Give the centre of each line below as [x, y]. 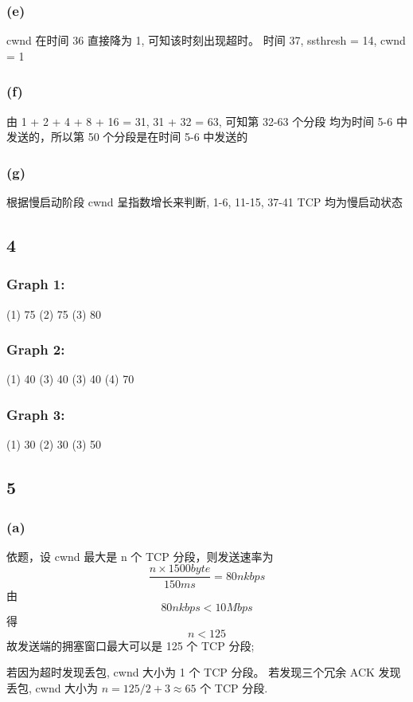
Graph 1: [36, 284]
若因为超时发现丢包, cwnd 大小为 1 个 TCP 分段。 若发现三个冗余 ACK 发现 [204, 672]
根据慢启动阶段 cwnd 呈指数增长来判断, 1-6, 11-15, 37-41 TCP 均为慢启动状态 [205, 202]
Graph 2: [36, 349]
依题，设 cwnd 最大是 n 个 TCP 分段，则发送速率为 [140, 556]
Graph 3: [36, 414]
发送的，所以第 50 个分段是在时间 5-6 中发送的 [127, 137]
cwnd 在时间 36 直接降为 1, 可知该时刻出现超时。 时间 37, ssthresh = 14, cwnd [206, 40]
